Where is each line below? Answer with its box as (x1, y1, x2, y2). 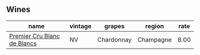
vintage (69, 22, 92, 30)
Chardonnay (97, 35, 132, 43)
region (145, 22, 164, 30)
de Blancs (9, 39, 37, 47)
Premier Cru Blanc (9, 32, 61, 40)
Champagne (137, 35, 172, 43)
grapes (104, 22, 125, 30)
